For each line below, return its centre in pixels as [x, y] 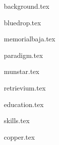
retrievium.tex [25, 87]
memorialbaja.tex [30, 39]
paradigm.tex [23, 55]
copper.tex [19, 136]
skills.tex [17, 120]
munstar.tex [22, 71]
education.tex [24, 104]
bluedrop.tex [22, 22]
